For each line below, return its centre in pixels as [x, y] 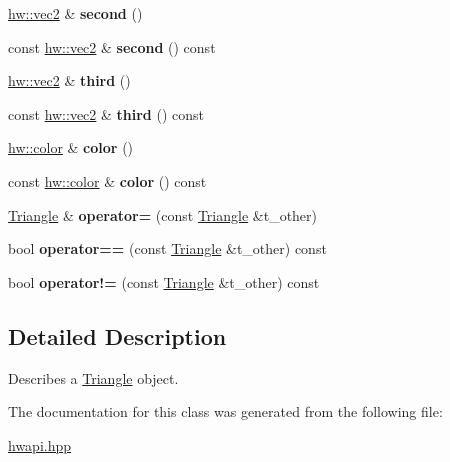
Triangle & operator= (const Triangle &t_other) [163, 214]
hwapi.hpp [40, 444]
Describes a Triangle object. [93, 377]
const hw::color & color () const [107, 180]
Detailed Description [117, 335]
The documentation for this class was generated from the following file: [225, 411]
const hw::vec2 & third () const [106, 113]
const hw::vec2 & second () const [112, 46]
